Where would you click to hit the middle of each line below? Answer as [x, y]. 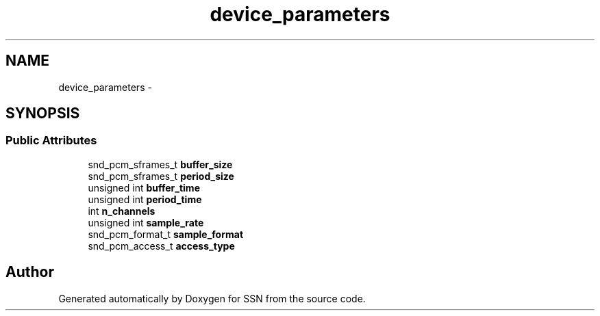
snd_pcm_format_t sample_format [166, 234]
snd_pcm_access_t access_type [161, 246]
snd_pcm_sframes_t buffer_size [160, 164]
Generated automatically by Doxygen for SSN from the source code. [212, 298]
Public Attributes [51, 141]
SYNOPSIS [43, 114]
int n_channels [122, 211]
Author [30, 272]
